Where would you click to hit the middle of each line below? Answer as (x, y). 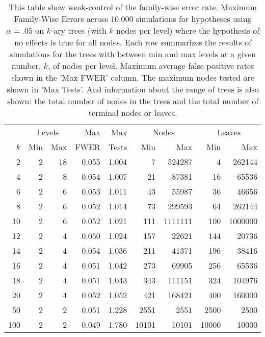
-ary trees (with (79, 30)
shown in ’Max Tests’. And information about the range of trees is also (133, 89)
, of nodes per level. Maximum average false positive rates (151, 66)
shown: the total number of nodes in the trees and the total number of (133, 101)
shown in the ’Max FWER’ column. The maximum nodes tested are (133, 77)
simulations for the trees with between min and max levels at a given (133, 54)
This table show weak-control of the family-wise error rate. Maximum (133, 7)
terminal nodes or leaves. (133, 113)
